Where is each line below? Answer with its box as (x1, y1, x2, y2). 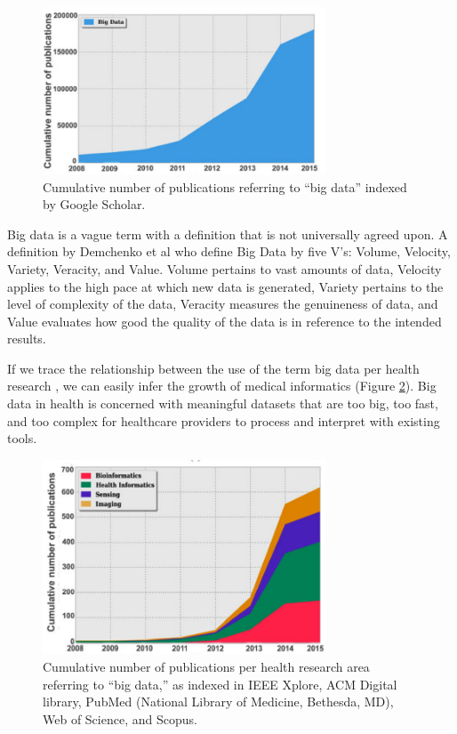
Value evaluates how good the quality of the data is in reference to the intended (7, 311, 442, 330)
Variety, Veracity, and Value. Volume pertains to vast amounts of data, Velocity (7, 259, 442, 278)
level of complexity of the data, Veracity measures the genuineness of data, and (7, 294, 438, 313)
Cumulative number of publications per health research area (43, 657, 370, 676)
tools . (7, 429, 37, 448)
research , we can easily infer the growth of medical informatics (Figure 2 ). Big (7, 376, 437, 395)
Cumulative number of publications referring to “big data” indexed (43, 177, 407, 196)
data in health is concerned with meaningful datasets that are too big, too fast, (7, 394, 438, 413)
